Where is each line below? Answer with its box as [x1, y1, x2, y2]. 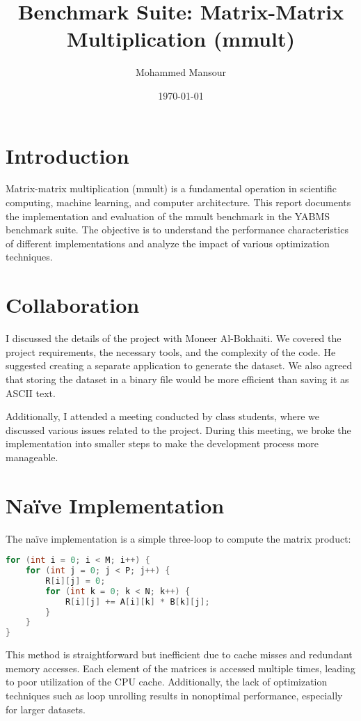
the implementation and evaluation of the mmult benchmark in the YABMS [6, 208, 330, 223]
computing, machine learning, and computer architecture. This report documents [6, 195, 351, 210]
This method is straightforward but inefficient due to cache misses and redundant [6, 647, 353, 662]
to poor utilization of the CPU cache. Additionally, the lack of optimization [6, 674, 328, 689]
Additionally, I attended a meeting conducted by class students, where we [6, 409, 320, 424]
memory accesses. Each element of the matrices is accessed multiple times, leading [6, 660, 355, 675]
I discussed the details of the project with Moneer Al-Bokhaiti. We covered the [6, 331, 342, 346]
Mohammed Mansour [135, 65, 227, 79]
